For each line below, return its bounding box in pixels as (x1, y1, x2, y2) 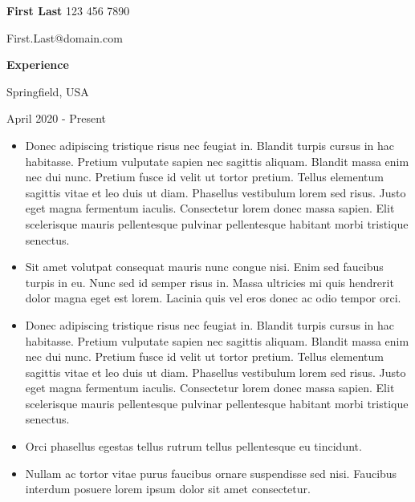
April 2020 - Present (6, 110, 107, 127)
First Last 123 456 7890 (6, 2, 130, 18)
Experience (6, 56, 69, 73)
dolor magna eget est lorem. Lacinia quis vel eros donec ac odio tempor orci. (25, 289, 401, 306)
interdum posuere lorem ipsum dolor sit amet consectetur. (25, 480, 311, 497)
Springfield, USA (6, 83, 89, 99)
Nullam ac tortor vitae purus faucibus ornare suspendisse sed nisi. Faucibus (25, 464, 397, 481)
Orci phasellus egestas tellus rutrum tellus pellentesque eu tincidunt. (25, 438, 362, 455)
